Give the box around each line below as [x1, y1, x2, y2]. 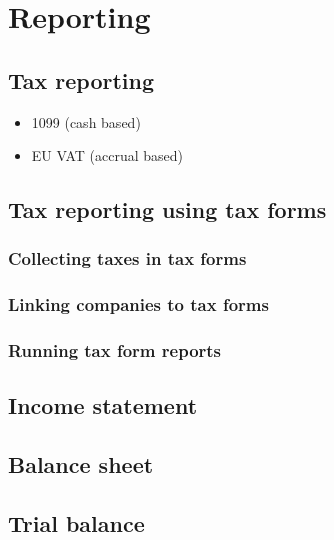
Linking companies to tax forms [8, 292, 269, 317]
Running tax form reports [8, 338, 222, 363]
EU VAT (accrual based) [31, 145, 184, 166]
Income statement [8, 390, 198, 421]
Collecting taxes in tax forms [8, 246, 247, 271]
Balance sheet [8, 449, 154, 480]
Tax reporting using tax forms [8, 194, 327, 225]
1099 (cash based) [31, 111, 141, 132]
